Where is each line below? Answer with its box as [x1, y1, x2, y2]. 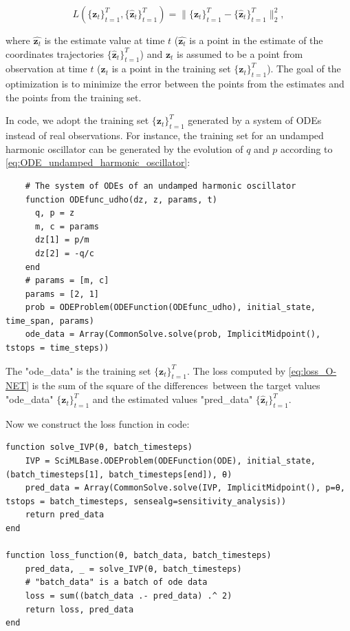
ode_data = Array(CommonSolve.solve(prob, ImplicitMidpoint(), [25, 329, 321, 340]
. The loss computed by [186, 363, 286, 377]
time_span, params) [6, 315, 94, 326]
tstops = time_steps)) [6, 343, 109, 353]
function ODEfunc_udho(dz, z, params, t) [25, 194, 217, 205]
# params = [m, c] [25, 276, 109, 286]
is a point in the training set [111, 61, 231, 76]
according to [281, 141, 333, 156]
